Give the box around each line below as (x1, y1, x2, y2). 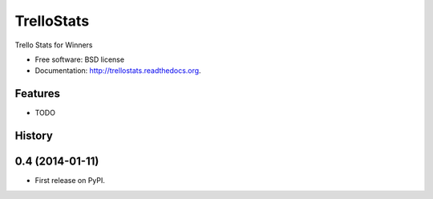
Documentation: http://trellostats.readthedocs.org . (34, 66, 201, 75)
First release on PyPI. (34, 176, 106, 185)
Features (14, 87, 60, 100)
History (14, 129, 54, 143)
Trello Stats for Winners (14, 40, 93, 50)
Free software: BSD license (34, 55, 124, 64)
